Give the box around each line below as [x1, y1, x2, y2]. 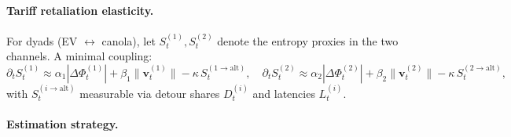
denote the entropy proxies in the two [217, 32, 399, 49]
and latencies [252, 85, 315, 101]
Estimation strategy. [6, 115, 119, 132]
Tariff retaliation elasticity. [6, 2, 154, 18]
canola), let [101, 32, 156, 49]
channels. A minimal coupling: [6, 48, 153, 64]
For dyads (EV [6, 32, 78, 49]
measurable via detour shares [79, 85, 220, 101]
